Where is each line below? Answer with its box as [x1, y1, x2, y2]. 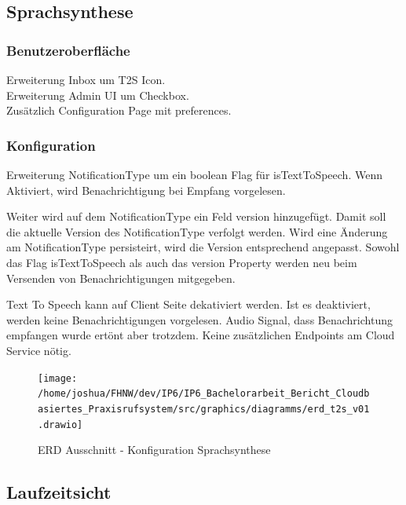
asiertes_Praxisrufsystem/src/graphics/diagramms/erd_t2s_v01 [38, 403, 370, 415]
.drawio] [38, 419, 83, 430]
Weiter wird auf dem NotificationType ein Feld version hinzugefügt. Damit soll [6, 208, 386, 225]
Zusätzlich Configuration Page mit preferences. [6, 102, 232, 119]
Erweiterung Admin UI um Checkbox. [6, 86, 189, 103]
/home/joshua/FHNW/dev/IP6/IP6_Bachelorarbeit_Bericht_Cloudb [38, 388, 370, 400]
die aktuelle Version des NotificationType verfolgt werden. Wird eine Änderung [6, 223, 388, 240]
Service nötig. [6, 342, 71, 358]
